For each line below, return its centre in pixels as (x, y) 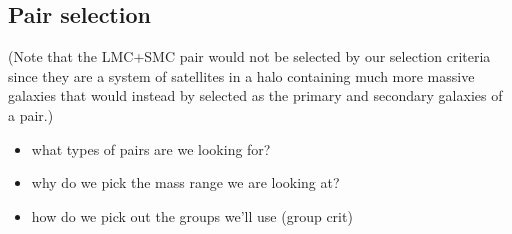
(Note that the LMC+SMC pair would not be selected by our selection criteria (249, 56)
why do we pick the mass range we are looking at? (185, 182)
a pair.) (31, 114)
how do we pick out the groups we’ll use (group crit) (192, 215)
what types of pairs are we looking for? (151, 148)
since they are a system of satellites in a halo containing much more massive (241, 75)
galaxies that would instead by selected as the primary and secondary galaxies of (255, 95)
